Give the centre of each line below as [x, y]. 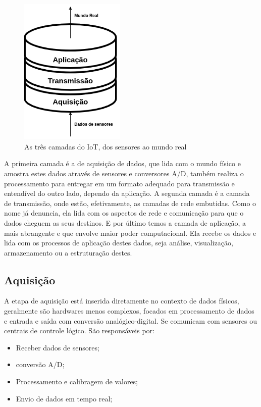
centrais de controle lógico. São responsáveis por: [79, 330]
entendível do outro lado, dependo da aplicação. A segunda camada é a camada [127, 193]
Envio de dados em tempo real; [64, 398]
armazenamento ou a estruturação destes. [68, 252]
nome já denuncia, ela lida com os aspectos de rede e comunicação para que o [124, 213]
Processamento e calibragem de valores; [77, 381]
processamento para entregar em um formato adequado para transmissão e [119, 183]
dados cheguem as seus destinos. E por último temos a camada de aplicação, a [125, 222]
